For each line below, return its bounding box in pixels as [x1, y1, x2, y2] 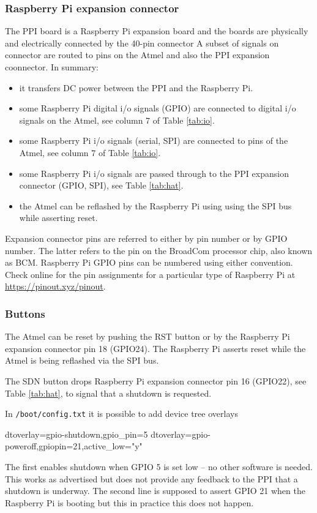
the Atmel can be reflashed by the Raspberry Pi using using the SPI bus [19, 199, 292, 212]
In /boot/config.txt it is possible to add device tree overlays [5, 407, 238, 420]
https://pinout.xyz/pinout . [5, 280, 106, 293]
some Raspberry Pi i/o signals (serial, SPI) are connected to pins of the [19, 134, 288, 147]
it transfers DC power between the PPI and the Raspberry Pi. [19, 81, 253, 94]
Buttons [5, 305, 45, 321]
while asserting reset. [19, 211, 98, 224]
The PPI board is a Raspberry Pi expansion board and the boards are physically [5, 24, 308, 37]
